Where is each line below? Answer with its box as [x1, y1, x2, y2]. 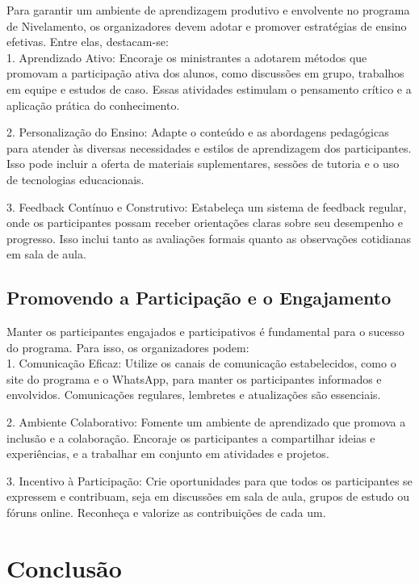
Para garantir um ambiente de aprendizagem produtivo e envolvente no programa [6, 2, 410, 18]
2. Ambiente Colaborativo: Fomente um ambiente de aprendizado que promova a [6, 414, 406, 431]
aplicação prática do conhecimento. [6, 96, 180, 113]
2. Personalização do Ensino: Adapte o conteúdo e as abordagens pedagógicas [6, 124, 389, 141]
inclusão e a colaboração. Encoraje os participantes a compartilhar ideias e [6, 429, 375, 446]
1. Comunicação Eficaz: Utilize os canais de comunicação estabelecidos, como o [6, 355, 396, 372]
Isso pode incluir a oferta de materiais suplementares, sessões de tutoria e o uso [6, 155, 400, 172]
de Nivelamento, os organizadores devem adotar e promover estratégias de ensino [6, 17, 407, 34]
